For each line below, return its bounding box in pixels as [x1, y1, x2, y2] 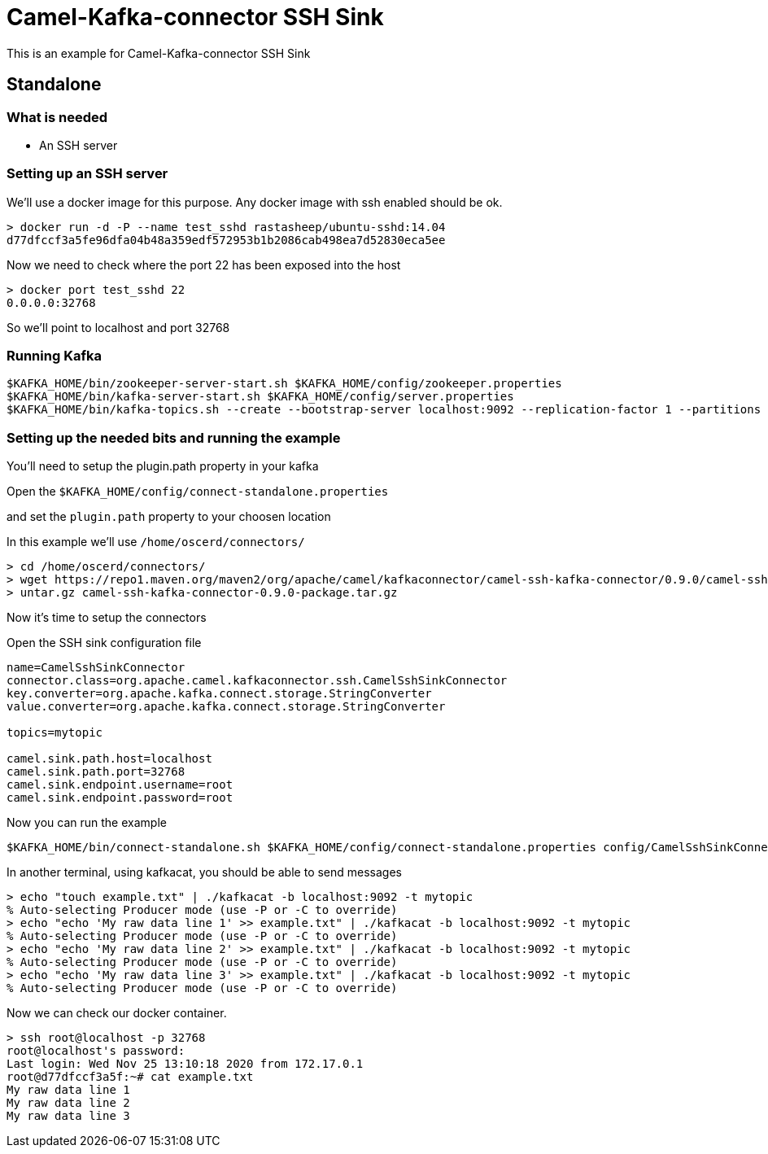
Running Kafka [7, 348, 102, 365]
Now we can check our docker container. [7, 1006, 227, 1021]
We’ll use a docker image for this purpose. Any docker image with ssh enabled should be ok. [7, 195, 503, 209]
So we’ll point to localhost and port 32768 [7, 320, 230, 334]
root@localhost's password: [7, 1044, 185, 1058]
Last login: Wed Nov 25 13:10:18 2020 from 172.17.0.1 [7, 1057, 364, 1071]
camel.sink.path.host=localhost [7, 752, 212, 766]
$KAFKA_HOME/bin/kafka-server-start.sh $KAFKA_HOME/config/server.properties [7, 390, 514, 404]
